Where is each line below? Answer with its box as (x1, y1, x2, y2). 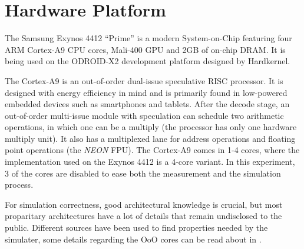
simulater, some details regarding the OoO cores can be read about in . (5, 233, 262, 245)
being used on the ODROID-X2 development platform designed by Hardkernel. (5, 55, 290, 67)
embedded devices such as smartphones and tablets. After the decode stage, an (5, 98, 290, 110)
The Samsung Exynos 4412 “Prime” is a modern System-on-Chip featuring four (5, 32, 292, 44)
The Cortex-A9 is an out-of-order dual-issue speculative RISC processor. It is (5, 74, 283, 87)
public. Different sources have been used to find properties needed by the (5, 221, 268, 234)
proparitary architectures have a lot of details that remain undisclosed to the (5, 210, 282, 222)
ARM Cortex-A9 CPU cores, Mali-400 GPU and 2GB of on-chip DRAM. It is (5, 43, 286, 55)
